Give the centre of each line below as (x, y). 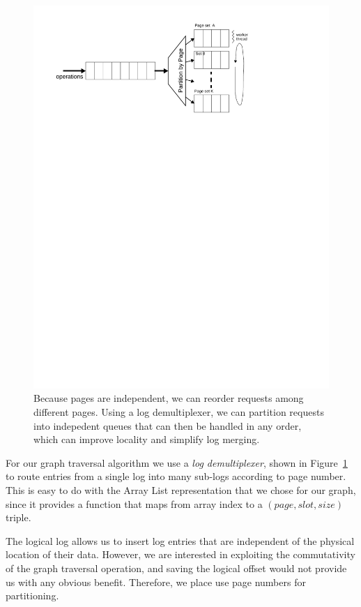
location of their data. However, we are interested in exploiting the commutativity (180, 554)
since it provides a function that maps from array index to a (134, 503)
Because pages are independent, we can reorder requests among (169, 398)
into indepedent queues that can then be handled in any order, (168, 425)
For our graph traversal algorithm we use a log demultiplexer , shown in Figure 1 (177, 462)
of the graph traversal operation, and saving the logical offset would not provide (176, 568)
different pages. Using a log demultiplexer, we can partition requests (179, 412)
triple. (18, 517)
